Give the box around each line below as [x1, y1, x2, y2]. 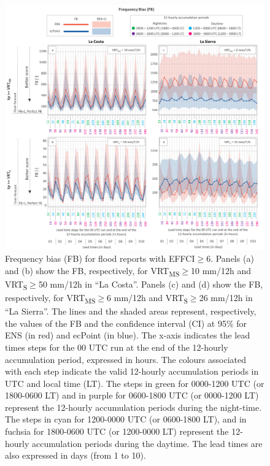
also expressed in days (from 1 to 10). [5, 449, 146, 462]
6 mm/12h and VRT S [107, 291, 188, 305]
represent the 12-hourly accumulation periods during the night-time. [5, 400, 262, 413]
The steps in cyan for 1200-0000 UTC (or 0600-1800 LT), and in [5, 413, 247, 426]
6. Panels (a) [206, 252, 254, 265]
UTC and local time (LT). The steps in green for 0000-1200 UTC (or [5, 376, 264, 389]
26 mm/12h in [199, 291, 253, 304]
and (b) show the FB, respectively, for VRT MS [5, 264, 180, 278]
